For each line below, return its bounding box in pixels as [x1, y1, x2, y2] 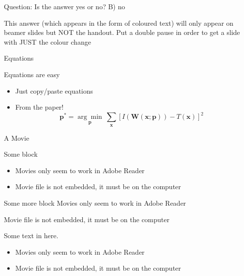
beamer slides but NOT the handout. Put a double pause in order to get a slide [4, 27, 240, 37]
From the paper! [15, 102, 64, 112]
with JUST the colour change [4, 36, 91, 47]
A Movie [4, 132, 30, 143]
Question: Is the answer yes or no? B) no [4, 1, 125, 11]
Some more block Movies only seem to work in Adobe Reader [4, 198, 186, 208]
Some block [4, 149, 38, 159]
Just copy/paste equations [15, 85, 93, 96]
